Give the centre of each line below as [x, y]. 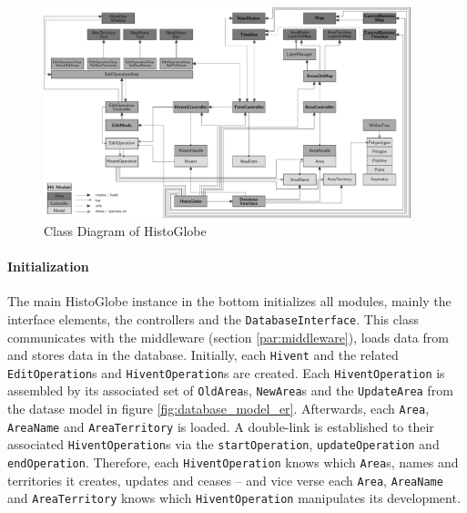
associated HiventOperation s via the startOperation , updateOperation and [223, 444]
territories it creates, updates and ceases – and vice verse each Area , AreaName [225, 480]
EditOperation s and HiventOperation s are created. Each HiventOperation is [226, 372]
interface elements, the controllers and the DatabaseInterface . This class [213, 318]
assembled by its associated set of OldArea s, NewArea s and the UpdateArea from [230, 390]
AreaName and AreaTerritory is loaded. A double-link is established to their [221, 426]
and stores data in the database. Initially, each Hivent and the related [203, 355]
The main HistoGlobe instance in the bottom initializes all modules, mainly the [229, 301]
